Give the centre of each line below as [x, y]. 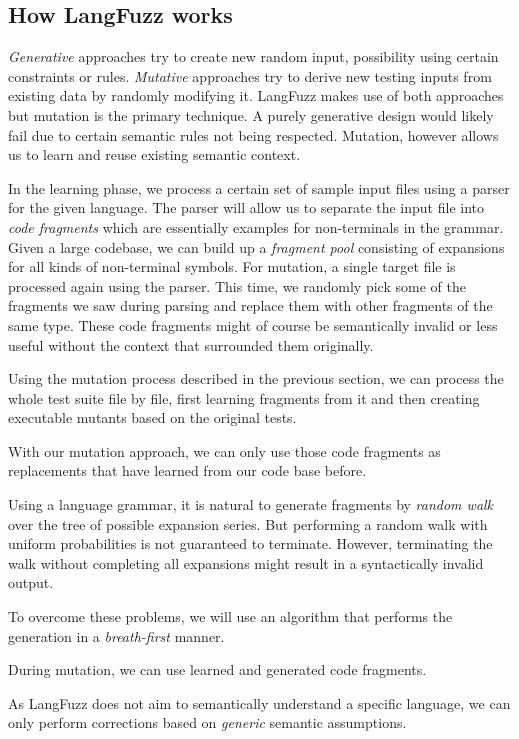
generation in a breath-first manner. [116, 635]
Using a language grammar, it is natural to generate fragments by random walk [251, 504]
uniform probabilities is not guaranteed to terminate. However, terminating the [250, 543]
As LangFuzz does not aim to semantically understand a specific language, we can [259, 702]
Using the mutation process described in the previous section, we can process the [256, 378]
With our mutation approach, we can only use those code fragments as [224, 450]
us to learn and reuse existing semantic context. [154, 154]
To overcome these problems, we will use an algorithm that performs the [230, 616]
